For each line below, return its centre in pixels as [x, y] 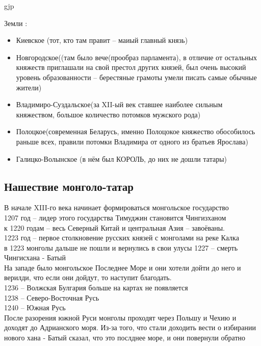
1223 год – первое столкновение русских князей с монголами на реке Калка [122, 238]
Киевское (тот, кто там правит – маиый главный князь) [102, 40]
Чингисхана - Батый [35, 257]
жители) [29, 87]
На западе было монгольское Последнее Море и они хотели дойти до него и [123, 267]
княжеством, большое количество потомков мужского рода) [108, 114]
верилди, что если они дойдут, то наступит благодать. [88, 277]
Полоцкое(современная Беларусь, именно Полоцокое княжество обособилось [136, 131]
